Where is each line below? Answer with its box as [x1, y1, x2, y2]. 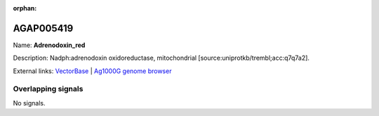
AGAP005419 [13, 22, 74, 34]
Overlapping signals [13, 84, 84, 94]
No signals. [13, 98, 46, 107]
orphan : [13, 4, 37, 12]
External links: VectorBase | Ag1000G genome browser [13, 67, 172, 75]
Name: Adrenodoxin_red [13, 41, 86, 49]
